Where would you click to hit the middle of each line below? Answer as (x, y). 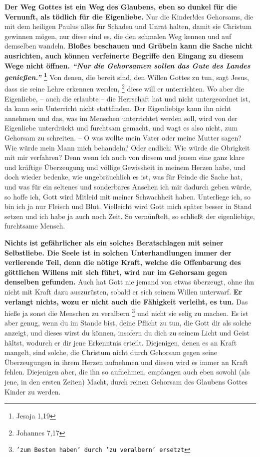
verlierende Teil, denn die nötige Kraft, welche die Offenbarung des (123, 262)
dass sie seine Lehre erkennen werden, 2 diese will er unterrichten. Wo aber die (124, 88)
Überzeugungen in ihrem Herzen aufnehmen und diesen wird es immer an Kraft (126, 362)
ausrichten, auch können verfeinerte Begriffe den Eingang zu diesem (124, 55)
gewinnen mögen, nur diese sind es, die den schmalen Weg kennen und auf (118, 36)
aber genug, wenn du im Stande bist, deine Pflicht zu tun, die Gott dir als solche (128, 323)
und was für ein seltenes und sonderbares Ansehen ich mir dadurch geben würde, (128, 186)
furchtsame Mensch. (35, 226)
